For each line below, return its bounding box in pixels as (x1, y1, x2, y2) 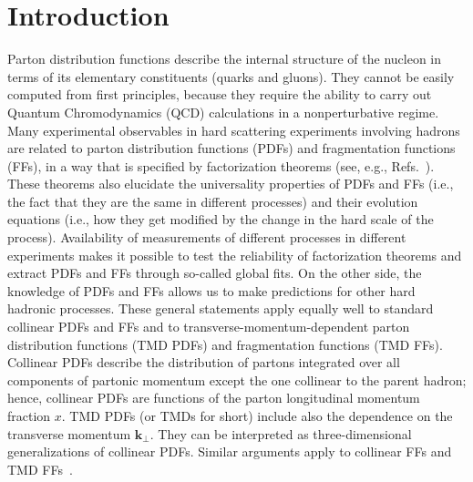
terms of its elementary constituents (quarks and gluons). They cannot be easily (7, 67, 455, 86)
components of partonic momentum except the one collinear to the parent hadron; (7, 370, 467, 389)
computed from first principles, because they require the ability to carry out (7, 85, 432, 104)
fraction (7, 406, 51, 425)
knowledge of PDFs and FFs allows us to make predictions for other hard (7, 281, 416, 300)
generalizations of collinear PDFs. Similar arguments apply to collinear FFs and (7, 442, 452, 461)
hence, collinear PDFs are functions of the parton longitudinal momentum (7, 388, 420, 407)
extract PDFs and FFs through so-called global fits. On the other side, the (7, 263, 422, 282)
